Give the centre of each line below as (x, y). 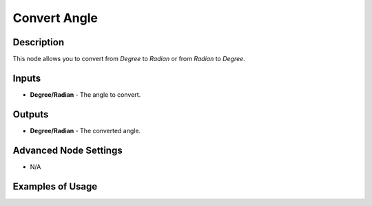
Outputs (31, 114)
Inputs (27, 78)
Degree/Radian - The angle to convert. (85, 94)
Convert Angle (55, 18)
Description (39, 42)
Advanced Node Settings (68, 150)
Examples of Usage (55, 186)
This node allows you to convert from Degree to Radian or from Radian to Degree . (129, 59)
